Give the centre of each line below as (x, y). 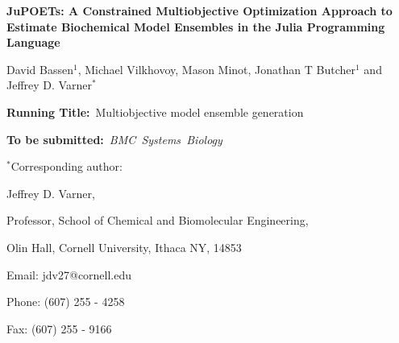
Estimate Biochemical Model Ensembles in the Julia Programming (196, 26)
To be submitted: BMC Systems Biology (114, 139)
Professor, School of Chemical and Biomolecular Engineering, (158, 220)
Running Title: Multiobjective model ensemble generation (155, 112)
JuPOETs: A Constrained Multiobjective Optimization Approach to (199, 10)
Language (33, 42)
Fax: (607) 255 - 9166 (59, 328)
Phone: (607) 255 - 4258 (66, 302)
